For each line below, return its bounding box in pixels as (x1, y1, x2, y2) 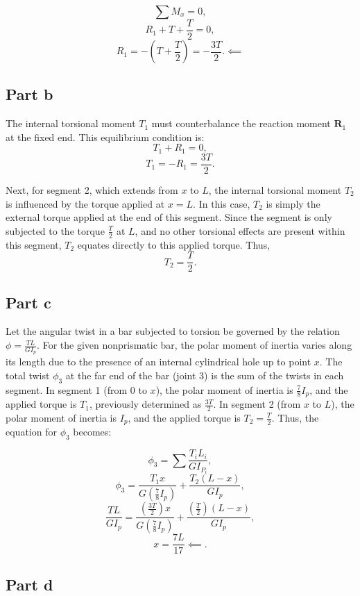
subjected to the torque (6, 223, 105, 238)
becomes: (73, 424, 112, 439)
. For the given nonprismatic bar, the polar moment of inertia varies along (37, 338, 352, 352)
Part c (6, 291, 51, 313)
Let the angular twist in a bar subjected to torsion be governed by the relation (6, 324, 340, 338)
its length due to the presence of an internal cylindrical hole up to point (6, 354, 311, 369)
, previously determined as (89, 397, 202, 411)
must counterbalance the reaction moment (151, 116, 331, 131)
